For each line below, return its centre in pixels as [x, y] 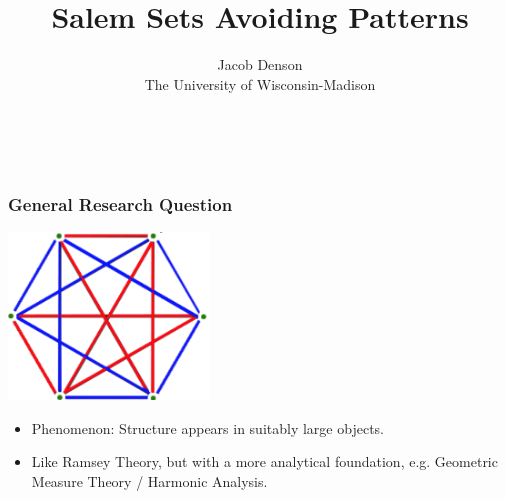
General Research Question [120, 203]
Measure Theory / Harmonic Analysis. [149, 480]
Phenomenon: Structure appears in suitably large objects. [207, 427]
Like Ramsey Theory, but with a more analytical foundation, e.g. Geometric [264, 461]
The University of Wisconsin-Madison [260, 83]
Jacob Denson [260, 64]
